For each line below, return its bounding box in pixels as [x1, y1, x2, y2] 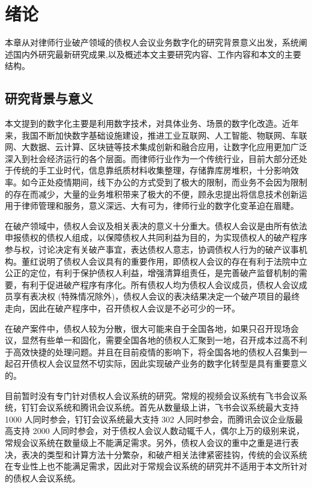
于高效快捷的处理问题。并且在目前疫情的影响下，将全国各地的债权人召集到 [5, 345, 299, 358]
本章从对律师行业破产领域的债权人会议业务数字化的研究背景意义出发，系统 [5, 36, 299, 49]
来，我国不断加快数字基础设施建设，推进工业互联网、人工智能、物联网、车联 [5, 128, 307, 141]
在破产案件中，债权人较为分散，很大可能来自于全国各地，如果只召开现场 [5, 322, 290, 334]
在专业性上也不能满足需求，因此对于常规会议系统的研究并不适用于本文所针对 [5, 460, 307, 472]
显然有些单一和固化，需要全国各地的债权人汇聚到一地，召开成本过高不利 [21, 334, 307, 346]
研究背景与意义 [5, 89, 93, 107]
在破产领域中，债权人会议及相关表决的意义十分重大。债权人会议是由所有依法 [5, 219, 307, 232]
